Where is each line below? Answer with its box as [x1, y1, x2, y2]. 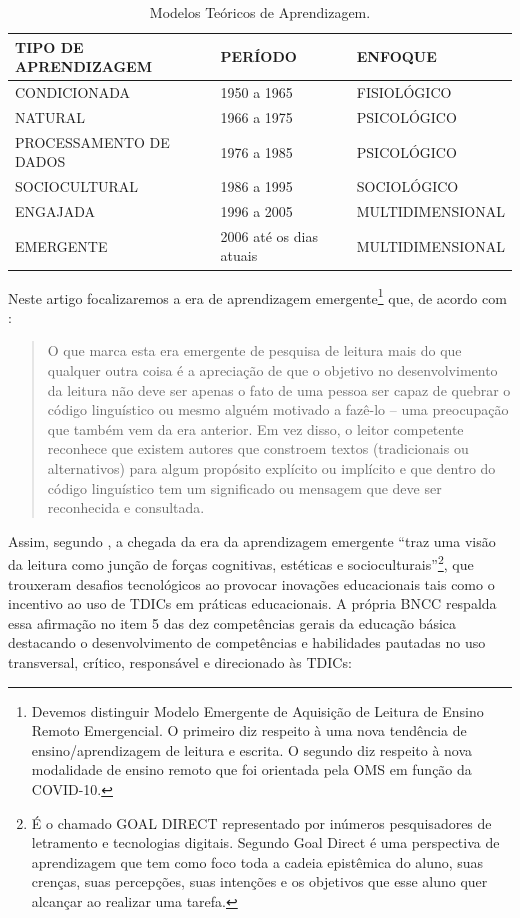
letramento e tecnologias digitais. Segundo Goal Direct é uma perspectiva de [31, 832, 500, 853]
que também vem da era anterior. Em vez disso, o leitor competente [47, 418, 464, 439]
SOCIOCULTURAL [15, 176, 139, 197]
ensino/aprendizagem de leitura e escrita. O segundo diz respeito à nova [31, 739, 473, 760]
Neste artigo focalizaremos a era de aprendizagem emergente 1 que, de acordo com [8, 284, 507, 308]
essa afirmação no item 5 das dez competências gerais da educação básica [8, 612, 457, 633]
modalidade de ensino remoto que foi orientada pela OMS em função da [31, 759, 472, 780]
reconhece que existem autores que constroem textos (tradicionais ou [47, 438, 469, 459]
